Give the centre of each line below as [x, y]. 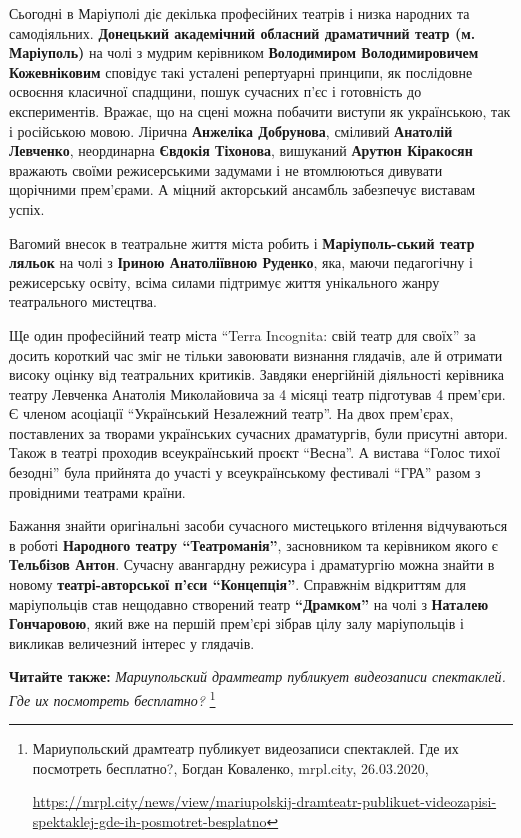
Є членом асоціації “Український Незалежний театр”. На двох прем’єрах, [231, 413]
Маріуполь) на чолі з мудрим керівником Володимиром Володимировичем [244, 52]
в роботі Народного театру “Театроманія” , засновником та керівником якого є [253, 544]
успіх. [27, 208]
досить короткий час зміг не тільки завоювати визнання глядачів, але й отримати [256, 354]
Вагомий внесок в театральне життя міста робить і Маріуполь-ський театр [242, 242]
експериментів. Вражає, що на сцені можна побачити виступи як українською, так [260, 110]
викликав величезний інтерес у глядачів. [132, 642]
